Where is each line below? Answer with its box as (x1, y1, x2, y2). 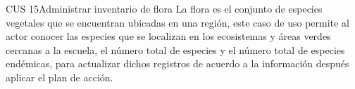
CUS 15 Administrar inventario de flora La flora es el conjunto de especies (6, 1, 323, 15)
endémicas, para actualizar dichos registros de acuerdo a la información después (6, 56, 349, 71)
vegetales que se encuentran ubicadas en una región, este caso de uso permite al (6, 15, 349, 29)
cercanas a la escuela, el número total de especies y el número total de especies (6, 42, 345, 57)
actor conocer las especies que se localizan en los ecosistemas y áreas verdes (6, 29, 331, 43)
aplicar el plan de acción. (6, 69, 113, 84)
